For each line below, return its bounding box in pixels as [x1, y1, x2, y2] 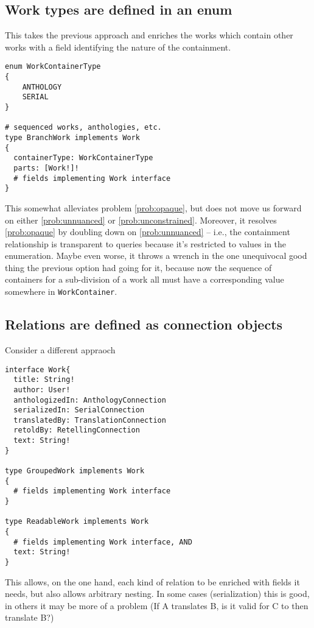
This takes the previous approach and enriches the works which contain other [5, 29, 293, 41]
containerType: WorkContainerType [13, 153, 153, 163]
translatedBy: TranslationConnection [13, 415, 166, 425]
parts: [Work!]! [13, 163, 79, 172]
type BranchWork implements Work [5, 133, 140, 142]
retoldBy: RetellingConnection [13, 426, 140, 435]
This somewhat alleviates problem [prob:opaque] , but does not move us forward [5, 201, 302, 214]
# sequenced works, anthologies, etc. [5, 123, 162, 132]
